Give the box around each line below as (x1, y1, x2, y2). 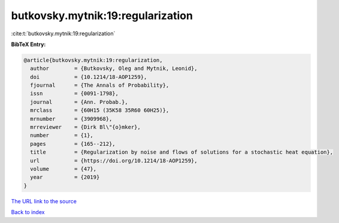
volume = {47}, (30, 166, 97, 172)
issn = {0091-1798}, (30, 90, 119, 97)
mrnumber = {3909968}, (30, 115, 113, 122)
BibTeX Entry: (11, 41, 46, 48)
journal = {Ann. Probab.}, (30, 99, 128, 105)
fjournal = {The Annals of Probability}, (30, 82, 169, 89)
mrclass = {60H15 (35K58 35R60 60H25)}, (30, 107, 169, 114)
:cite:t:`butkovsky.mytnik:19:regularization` (11, 30, 116, 37)
